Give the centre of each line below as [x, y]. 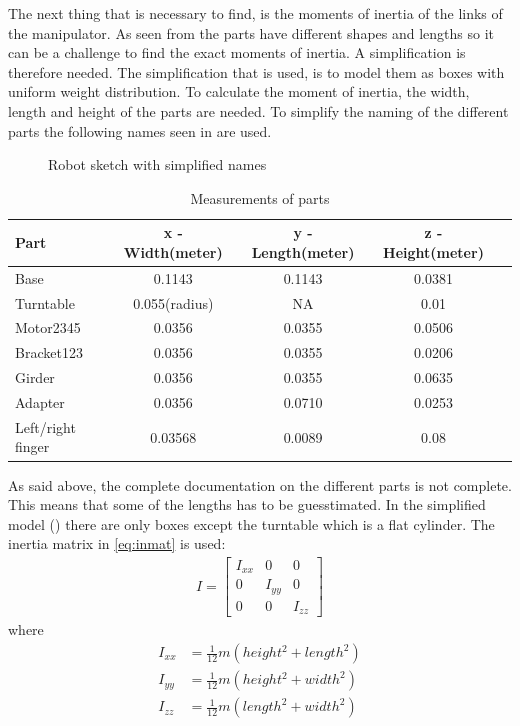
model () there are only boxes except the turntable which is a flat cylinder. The [251, 523]
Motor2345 [48, 327]
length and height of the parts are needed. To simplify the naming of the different [258, 110]
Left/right [45, 426]
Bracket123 [49, 352]
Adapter [40, 402]
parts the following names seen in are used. [140, 130]
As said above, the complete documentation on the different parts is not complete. [260, 484]
